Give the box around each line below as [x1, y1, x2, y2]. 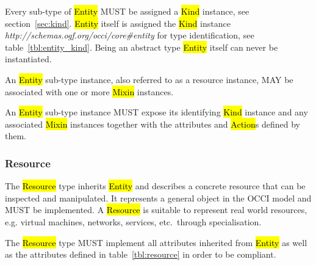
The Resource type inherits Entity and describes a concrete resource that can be [5, 180, 306, 192]
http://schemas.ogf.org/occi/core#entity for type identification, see [5, 29, 254, 42]
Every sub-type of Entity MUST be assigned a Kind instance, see [5, 5, 250, 17]
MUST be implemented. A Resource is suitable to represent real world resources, [5, 203, 307, 216]
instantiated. [5, 53, 52, 65]
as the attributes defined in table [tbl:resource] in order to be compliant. [5, 248, 276, 261]
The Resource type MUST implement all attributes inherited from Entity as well [5, 236, 307, 249]
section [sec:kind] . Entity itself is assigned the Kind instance [5, 16, 231, 29]
